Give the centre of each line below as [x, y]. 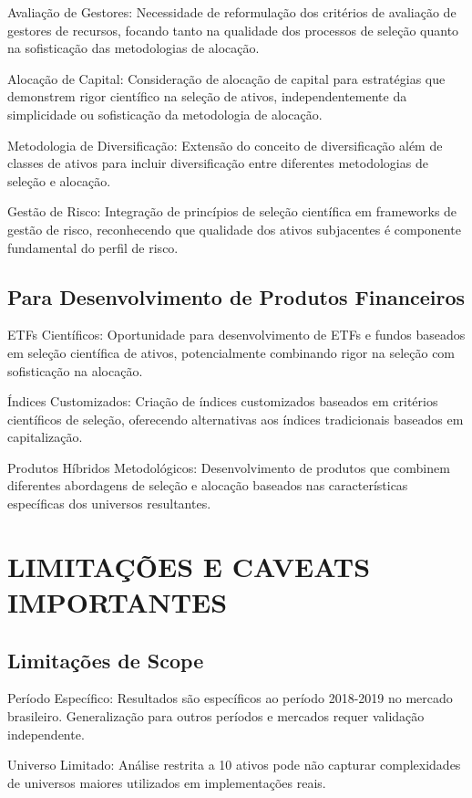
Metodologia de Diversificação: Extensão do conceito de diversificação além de [225, 145]
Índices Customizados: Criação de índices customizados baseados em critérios [223, 401]
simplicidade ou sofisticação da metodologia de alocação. [165, 114]
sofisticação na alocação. [75, 370]
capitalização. [45, 437]
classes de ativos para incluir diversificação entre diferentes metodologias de [218, 163]
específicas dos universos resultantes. [109, 504]
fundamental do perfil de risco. [93, 247]
